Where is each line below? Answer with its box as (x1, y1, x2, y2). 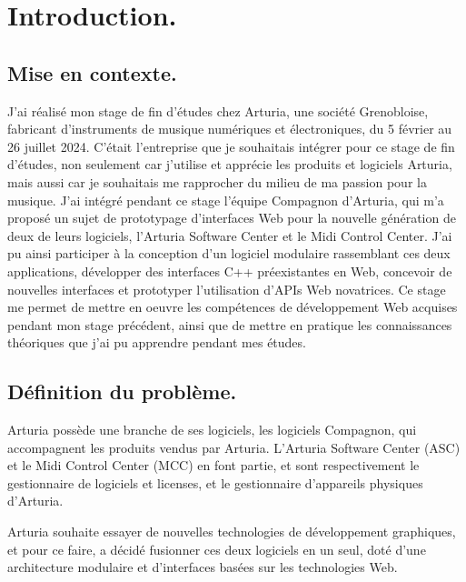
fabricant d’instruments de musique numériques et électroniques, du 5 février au (7, 119, 452, 138)
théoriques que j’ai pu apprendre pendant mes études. (7, 333, 306, 352)
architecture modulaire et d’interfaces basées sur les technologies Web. (7, 557, 398, 577)
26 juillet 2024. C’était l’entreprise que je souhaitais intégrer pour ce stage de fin (7, 136, 455, 156)
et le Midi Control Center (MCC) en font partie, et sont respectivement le (7, 456, 420, 475)
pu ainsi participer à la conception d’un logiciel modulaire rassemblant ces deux (7, 244, 451, 263)
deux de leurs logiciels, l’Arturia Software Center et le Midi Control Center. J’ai (7, 226, 452, 245)
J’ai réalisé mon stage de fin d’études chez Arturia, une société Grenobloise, (7, 101, 429, 120)
